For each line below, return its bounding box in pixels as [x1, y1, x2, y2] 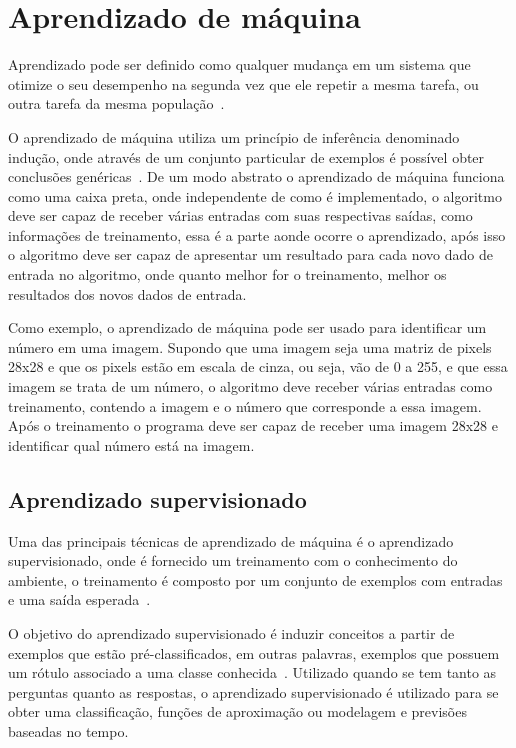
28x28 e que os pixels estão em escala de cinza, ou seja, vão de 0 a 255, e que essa [8, 356, 508, 377]
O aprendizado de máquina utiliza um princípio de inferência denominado [8, 126, 460, 147]
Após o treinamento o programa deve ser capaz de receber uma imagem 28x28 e [8, 415, 498, 436]
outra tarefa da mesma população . [8, 93, 225, 114]
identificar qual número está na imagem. [8, 434, 255, 455]
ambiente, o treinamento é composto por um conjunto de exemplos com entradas [8, 569, 503, 590]
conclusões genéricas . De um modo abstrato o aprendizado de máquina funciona [8, 166, 505, 187]
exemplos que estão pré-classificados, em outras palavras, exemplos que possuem [8, 642, 500, 663]
